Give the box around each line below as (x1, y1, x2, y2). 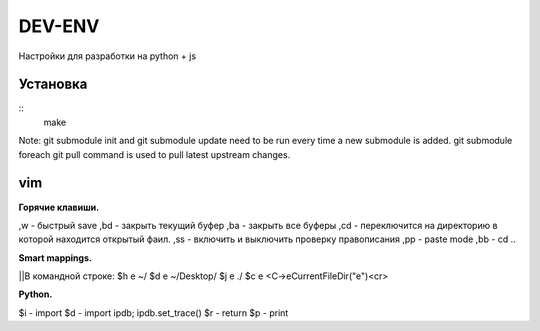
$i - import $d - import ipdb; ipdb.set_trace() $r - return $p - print (18, 306, 289, 319)
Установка (18, 76, 88, 93)
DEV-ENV (18, 15, 100, 37)
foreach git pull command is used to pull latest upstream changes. (18, 148, 291, 160)
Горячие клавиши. (18, 201, 100, 213)
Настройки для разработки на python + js (18, 50, 197, 62)
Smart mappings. (18, 251, 92, 264)
